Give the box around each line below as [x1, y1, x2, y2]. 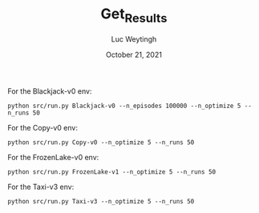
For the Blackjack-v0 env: [7, 86, 92, 96]
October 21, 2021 [106, 50, 162, 59]
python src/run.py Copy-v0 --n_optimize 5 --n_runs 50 [7, 138, 195, 147]
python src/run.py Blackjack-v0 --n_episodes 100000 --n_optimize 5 [7, 102, 241, 110]
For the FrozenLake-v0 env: [7, 152, 99, 162]
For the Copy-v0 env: [7, 123, 78, 132]
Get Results [100, 5, 168, 26]
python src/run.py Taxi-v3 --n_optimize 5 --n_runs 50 [7, 197, 195, 205]
